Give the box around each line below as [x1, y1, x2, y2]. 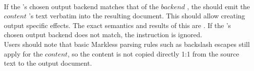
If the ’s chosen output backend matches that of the [4, 1, 159, 11]
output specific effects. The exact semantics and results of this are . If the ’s [4, 20, 231, 30]
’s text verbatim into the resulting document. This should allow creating [28, 11, 245, 21]
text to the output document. [4, 58, 92, 68]
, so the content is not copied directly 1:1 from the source [67, 48, 239, 58]
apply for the [4, 48, 43, 58]
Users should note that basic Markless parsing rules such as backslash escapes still [4, 39, 250, 49]
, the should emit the [187, 1, 250, 11]
